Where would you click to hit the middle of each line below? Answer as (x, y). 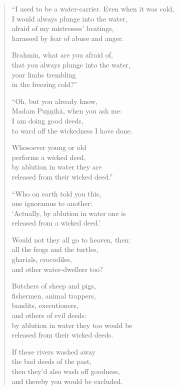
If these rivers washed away (53, 351)
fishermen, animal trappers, (54, 295)
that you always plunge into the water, (71, 64)
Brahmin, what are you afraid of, (62, 55)
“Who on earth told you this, (56, 193)
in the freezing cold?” (44, 84)
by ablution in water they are (57, 167)
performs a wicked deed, (49, 157)
